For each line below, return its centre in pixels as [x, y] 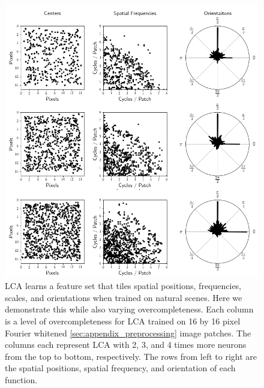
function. [21, 380]
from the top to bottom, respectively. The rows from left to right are [131, 356]
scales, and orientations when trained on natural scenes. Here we [124, 297]
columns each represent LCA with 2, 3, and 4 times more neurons [126, 345]
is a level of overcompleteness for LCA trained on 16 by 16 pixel [123, 321]
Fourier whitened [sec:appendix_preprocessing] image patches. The [128, 333]
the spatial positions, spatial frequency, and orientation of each [120, 368]
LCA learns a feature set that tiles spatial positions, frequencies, [123, 286]
